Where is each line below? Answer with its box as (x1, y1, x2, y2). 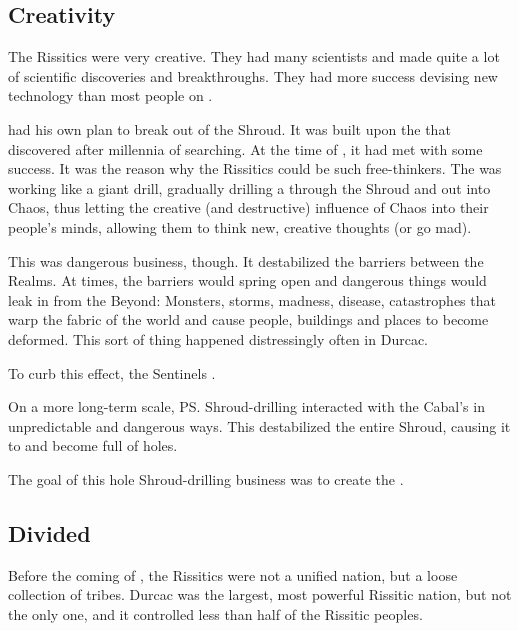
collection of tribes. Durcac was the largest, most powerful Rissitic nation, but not (8, 584, 512, 605)
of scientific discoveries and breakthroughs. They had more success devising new (8, 65, 498, 86)
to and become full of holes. (8, 435, 178, 456)
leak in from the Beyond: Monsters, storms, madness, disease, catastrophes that (8, 289, 496, 310)
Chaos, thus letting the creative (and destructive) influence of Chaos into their (8, 197, 489, 218)
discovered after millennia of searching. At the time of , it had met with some (8, 138, 483, 159)
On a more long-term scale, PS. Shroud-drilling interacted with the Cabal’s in (8, 396, 485, 417)
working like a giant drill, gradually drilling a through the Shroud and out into (8, 177, 491, 198)
